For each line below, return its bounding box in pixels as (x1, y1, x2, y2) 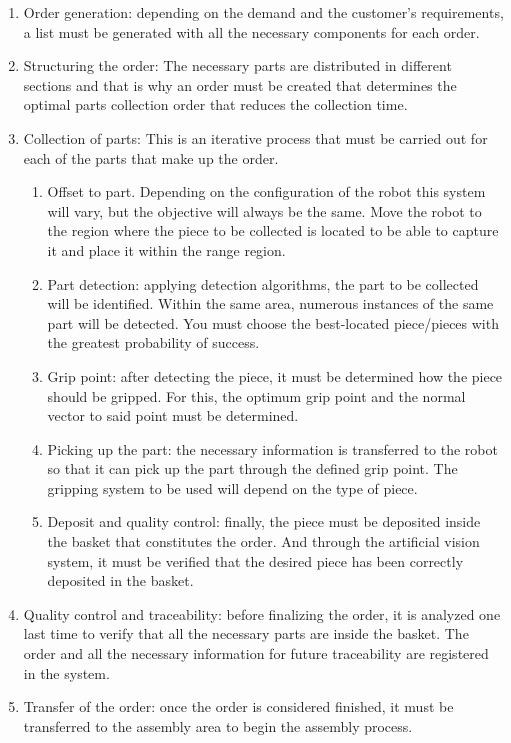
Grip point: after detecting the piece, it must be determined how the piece (47, 365, 503, 386)
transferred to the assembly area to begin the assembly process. (23, 715, 413, 736)
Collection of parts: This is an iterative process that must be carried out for (23, 127, 488, 148)
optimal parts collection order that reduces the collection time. (23, 94, 408, 115)
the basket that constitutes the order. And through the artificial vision (47, 531, 480, 552)
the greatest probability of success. (47, 332, 260, 353)
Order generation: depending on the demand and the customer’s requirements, (23, 2, 504, 22)
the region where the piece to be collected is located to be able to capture (47, 220, 499, 241)
